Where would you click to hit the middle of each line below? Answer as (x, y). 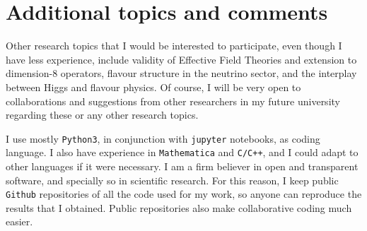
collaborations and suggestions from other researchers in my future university (173, 101)
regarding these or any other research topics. (102, 115)
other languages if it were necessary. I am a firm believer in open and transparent (182, 166)
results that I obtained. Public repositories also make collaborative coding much (179, 207)
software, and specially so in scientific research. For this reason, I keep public (172, 180)
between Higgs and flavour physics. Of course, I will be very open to (153, 87)
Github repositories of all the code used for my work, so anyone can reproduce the (184, 194)
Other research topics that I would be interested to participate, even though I (174, 46)
